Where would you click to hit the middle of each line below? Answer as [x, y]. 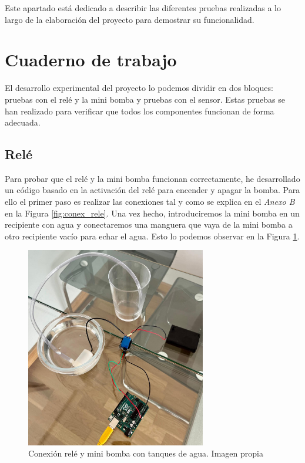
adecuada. [23, 122]
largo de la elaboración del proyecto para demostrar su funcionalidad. [130, 19]
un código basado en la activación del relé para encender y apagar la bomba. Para [152, 190]
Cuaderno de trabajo [91, 60]
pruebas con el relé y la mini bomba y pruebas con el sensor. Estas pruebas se [145, 99]
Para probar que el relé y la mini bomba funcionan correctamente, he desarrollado [152, 178]
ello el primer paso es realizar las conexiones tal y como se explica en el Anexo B [150, 202]
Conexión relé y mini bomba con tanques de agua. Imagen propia [146, 453]
